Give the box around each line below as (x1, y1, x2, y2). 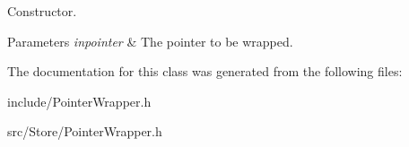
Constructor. (7, 2, 77, 20)
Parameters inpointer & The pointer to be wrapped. (7, 31, 293, 50)
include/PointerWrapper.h (7, 91, 152, 110)
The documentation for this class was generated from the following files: (7, 62, 403, 81)
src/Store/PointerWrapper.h (7, 122, 162, 141)
